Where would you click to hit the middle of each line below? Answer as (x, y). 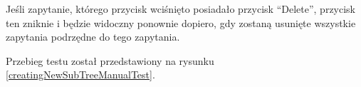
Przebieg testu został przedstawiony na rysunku (110, 60)
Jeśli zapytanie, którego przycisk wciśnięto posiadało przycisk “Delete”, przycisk (181, 9)
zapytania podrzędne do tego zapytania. (93, 37)
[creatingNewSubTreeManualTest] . (80, 75)
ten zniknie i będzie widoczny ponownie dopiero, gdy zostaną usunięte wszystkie (181, 22)
